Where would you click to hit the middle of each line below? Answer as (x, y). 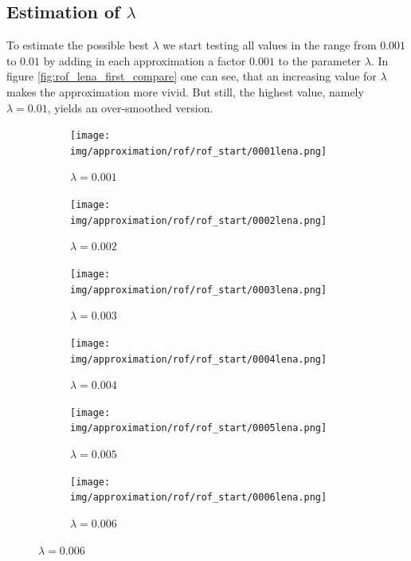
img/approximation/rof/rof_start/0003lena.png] (199, 290)
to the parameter (320, 60)
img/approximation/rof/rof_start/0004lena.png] (199, 359)
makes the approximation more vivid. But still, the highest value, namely (185, 91)
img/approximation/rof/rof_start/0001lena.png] (199, 151)
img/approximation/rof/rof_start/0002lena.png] (199, 220)
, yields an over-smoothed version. (130, 107)
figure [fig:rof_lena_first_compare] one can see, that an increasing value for (192, 76)
